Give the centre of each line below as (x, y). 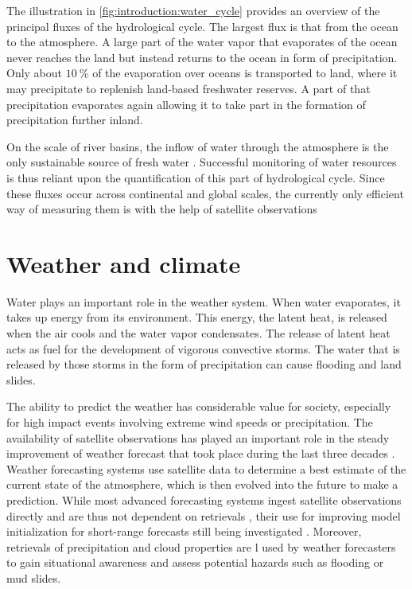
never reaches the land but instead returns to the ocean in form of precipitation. (202, 57)
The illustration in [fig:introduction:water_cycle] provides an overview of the (193, 10)
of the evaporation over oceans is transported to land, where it (245, 73)
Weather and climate (124, 263)
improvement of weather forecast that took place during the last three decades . (201, 453)
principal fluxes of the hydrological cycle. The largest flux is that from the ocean (202, 26)
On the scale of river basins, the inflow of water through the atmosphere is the (198, 146)
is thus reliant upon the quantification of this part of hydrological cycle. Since (196, 177)
